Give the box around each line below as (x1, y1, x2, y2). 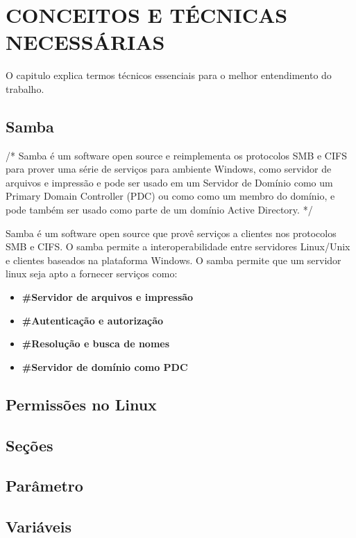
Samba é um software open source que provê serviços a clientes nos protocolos (6, 225, 337, 240)
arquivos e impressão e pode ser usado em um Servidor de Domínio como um (6, 175, 333, 189)
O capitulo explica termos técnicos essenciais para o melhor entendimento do (6, 68, 332, 83)
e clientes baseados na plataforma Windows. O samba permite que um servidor (6, 252, 341, 267)
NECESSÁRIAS (6, 28, 165, 56)
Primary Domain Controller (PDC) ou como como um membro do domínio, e (6, 189, 335, 203)
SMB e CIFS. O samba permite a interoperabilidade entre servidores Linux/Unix (6, 239, 350, 254)
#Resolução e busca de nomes (22, 336, 170, 351)
